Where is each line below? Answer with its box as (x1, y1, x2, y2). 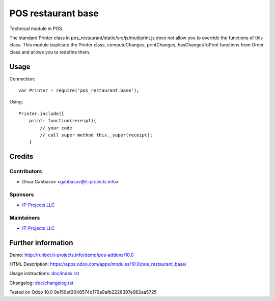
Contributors (9, 168, 42, 175)
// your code (40, 125, 72, 131)
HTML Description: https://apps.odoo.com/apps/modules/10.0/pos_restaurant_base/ (9, 261, 187, 267)
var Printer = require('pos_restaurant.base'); (18, 88, 140, 94)
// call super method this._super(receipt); (40, 132, 153, 138)
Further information (9, 238, 73, 247)
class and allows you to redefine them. (9, 49, 91, 55)
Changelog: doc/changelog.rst (9, 280, 74, 286)
